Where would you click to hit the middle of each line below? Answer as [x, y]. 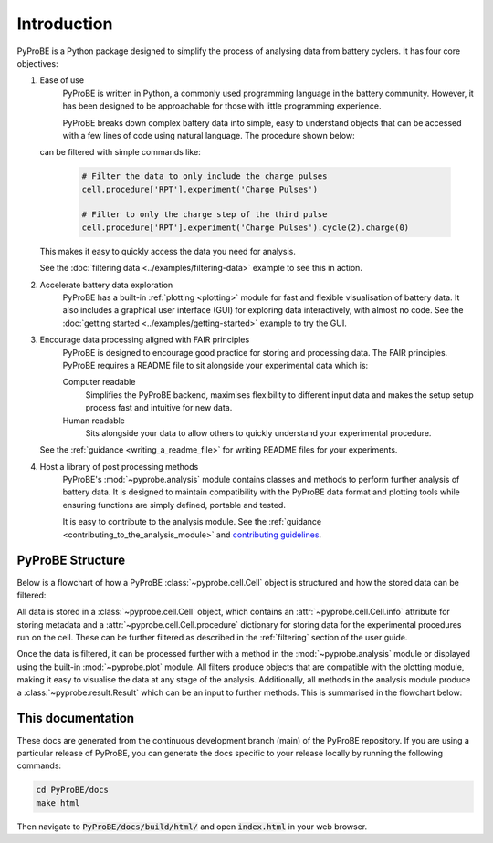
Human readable [94, 421]
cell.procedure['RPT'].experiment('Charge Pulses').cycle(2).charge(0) [246, 227]
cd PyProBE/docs [73, 790]
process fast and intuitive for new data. [159, 408]
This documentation [76, 718]
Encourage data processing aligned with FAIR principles [145, 340]
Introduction [65, 24]
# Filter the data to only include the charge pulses [205, 177]
